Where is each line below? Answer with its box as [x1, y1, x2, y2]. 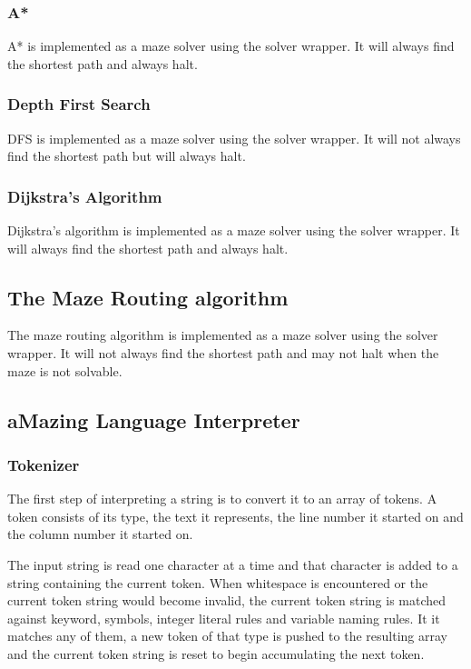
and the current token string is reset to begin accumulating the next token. [7, 644, 425, 663]
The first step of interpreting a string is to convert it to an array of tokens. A [7, 489, 437, 508]
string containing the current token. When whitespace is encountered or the [7, 573, 428, 592]
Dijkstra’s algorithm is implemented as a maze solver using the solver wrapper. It [7, 221, 460, 240]
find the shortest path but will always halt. [7, 146, 246, 165]
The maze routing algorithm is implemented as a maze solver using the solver [7, 325, 438, 344]
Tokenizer [7, 453, 80, 475]
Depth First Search [7, 93, 151, 115]
